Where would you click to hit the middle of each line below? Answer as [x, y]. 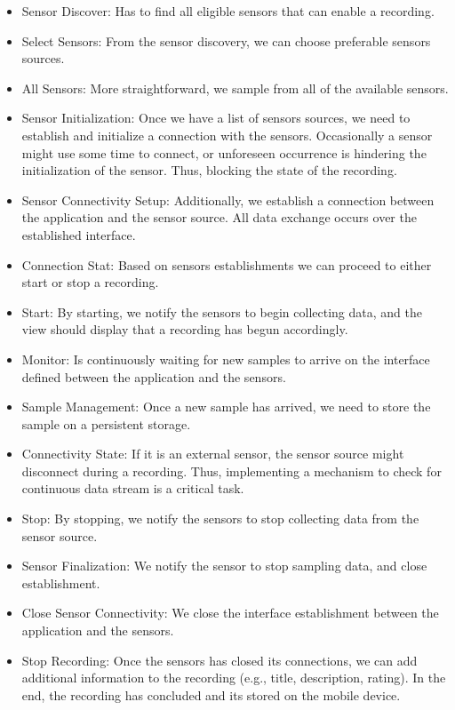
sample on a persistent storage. [106, 423]
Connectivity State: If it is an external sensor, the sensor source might [213, 454]
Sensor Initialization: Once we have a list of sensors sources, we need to [216, 118]
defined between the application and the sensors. [154, 376]
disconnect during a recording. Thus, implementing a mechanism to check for [231, 471]
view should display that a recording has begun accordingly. [185, 329]
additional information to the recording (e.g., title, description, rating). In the [234, 678]
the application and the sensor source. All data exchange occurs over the [219, 217]
